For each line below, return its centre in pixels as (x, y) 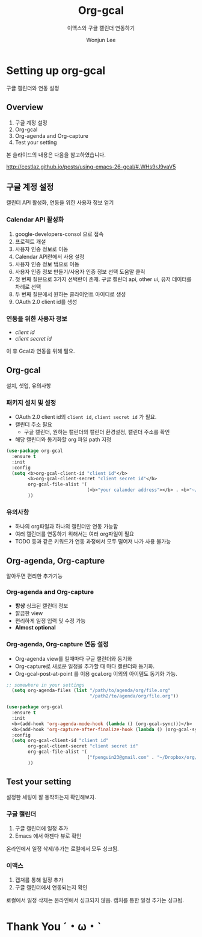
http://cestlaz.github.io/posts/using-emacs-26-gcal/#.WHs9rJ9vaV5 (91, 167)
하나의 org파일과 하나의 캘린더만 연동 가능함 (66, 527)
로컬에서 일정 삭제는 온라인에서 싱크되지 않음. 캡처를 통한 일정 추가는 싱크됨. (95, 900)
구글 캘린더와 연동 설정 (33, 88)
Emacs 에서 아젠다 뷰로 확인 (48, 836)
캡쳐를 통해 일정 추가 (39, 880)
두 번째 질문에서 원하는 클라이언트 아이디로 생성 (70, 294)
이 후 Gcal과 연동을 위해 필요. (41, 351)
